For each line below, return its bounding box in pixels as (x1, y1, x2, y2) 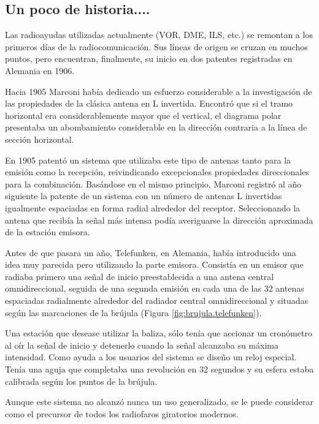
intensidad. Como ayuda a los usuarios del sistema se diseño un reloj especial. (5, 350, 297, 363)
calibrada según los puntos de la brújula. (5, 374, 158, 387)
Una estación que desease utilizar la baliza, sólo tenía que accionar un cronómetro (5, 327, 312, 339)
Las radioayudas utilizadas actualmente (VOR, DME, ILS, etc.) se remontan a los (5, 28, 313, 41)
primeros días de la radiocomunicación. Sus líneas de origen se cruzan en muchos (5, 40, 308, 53)
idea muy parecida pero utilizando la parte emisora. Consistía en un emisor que (5, 258, 304, 271)
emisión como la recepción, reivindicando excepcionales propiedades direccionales (5, 165, 309, 178)
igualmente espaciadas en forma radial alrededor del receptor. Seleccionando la (5, 201, 301, 214)
